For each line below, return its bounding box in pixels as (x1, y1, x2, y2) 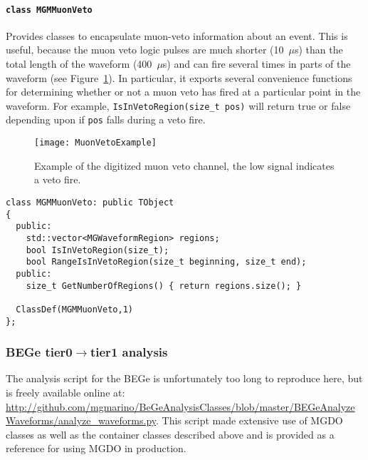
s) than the (294, 42, 343, 57)
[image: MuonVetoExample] (34, 138, 157, 148)
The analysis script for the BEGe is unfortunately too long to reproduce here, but (6, 371, 363, 386)
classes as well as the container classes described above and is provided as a (6, 426, 335, 441)
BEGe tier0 (6, 343, 73, 361)
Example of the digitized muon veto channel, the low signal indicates (34, 158, 335, 173)
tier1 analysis (90, 343, 168, 361)
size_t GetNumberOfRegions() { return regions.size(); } (26, 280, 302, 291)
